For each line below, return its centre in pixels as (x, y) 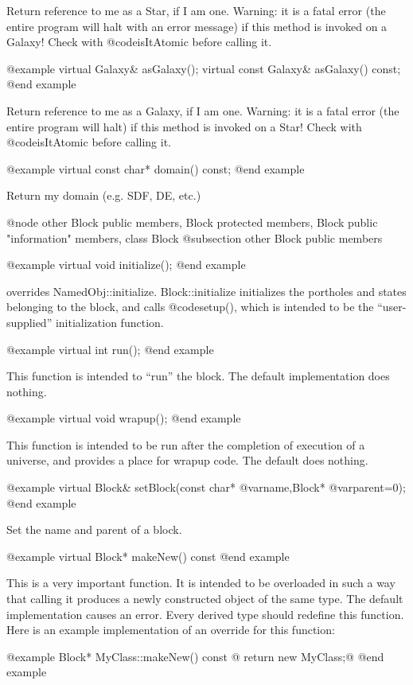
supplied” (29, 322)
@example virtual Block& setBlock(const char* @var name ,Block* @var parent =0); (206, 487)
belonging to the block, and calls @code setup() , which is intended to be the (190, 307)
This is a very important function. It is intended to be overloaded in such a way (201, 583)
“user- (392, 307)
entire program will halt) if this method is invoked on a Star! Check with (184, 126)
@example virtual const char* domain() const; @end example (156, 168)
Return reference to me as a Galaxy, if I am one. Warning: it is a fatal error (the (203, 110)
